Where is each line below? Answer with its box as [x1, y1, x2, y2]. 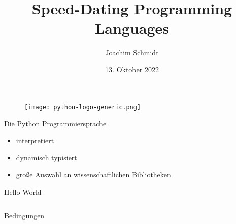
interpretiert [16, 135, 54, 145]
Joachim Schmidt [105, 47, 159, 58]
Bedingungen [4, 210, 45, 221]
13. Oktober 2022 [105, 64, 159, 74]
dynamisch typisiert [16, 152, 77, 163]
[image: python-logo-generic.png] [24, 103, 141, 111]
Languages [94, 18, 170, 39]
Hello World [4, 186, 42, 197]
